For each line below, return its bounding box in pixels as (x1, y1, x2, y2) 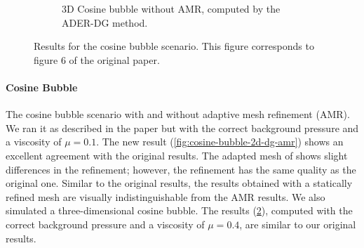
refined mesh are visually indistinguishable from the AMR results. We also (6, 189, 325, 204)
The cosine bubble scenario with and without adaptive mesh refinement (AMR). (6, 107, 350, 122)
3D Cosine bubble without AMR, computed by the (62, 1, 281, 15)
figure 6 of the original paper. (34, 52, 160, 67)
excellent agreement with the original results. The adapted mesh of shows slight (6, 148, 348, 162)
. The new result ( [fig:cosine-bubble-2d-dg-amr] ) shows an (96, 134, 344, 149)
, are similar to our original (239, 216, 356, 231)
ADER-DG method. (62, 15, 148, 30)
